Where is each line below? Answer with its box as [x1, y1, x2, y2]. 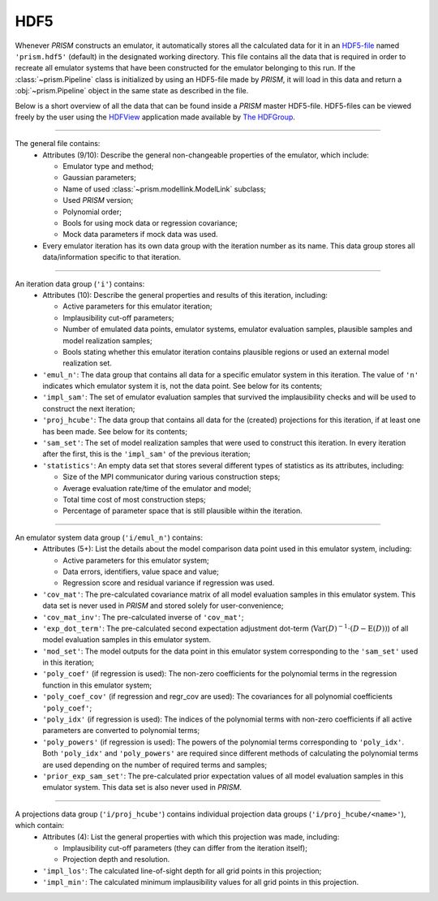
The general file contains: [15, 139, 101, 149]
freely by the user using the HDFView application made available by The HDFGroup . [15, 112, 296, 122]
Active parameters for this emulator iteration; [62, 301, 213, 312]
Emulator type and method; [62, 162, 154, 171]
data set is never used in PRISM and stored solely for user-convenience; [42, 601, 284, 610]
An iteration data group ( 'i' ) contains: [15, 278, 145, 288]
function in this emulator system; [42, 680, 152, 690]
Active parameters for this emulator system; [62, 555, 210, 565]
